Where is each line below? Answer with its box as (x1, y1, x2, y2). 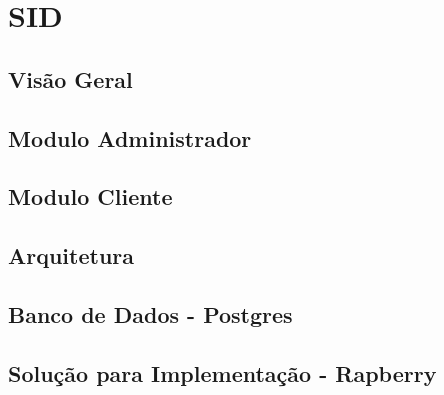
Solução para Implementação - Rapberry (8, 357, 437, 388)
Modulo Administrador (8, 122, 252, 153)
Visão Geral (8, 63, 133, 94)
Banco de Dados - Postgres (8, 298, 293, 329)
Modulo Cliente (8, 181, 173, 212)
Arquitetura (8, 240, 135, 271)
